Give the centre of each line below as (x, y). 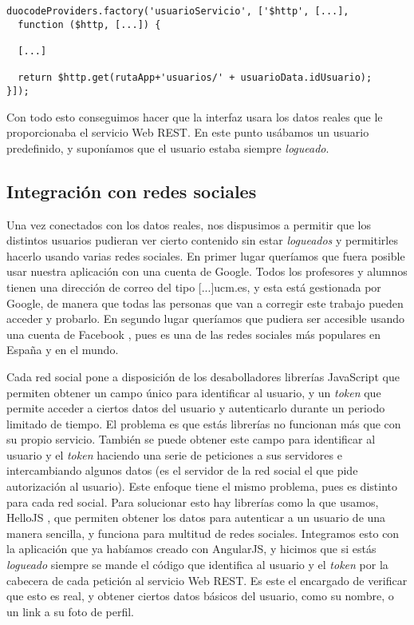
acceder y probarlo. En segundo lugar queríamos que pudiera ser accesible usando (206, 318)
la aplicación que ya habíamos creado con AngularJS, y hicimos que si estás (191, 549)
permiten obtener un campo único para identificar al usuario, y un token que (194, 392)
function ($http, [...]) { (89, 24)
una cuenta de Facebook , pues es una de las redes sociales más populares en (194, 334)
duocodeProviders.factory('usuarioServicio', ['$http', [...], (178, 11)
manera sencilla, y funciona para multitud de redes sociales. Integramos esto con (203, 533)
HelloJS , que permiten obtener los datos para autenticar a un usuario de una (196, 518)
